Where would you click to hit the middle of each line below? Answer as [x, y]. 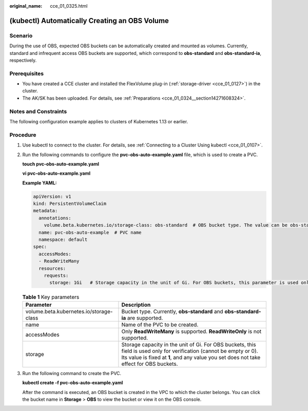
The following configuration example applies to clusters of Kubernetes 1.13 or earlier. [99, 122]
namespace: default [63, 240]
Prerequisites [26, 73]
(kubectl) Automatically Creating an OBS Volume [89, 21]
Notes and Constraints [38, 111]
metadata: [45, 211]
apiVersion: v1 [52, 196]
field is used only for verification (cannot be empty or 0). [190, 351]
